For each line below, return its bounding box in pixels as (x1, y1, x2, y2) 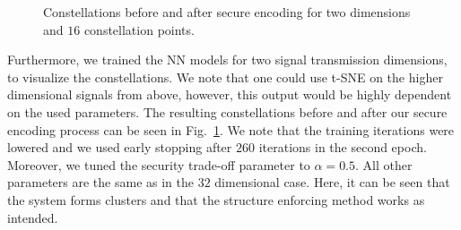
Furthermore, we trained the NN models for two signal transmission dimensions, (7, 50, 448, 69)
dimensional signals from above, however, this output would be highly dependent (7, 85, 452, 104)
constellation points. (83, 20, 195, 38)
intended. (7, 208, 58, 226)
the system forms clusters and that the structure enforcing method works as (7, 190, 425, 209)
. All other (355, 155, 413, 174)
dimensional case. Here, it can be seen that (214, 173, 450, 192)
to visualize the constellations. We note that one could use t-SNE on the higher (7, 67, 443, 86)
